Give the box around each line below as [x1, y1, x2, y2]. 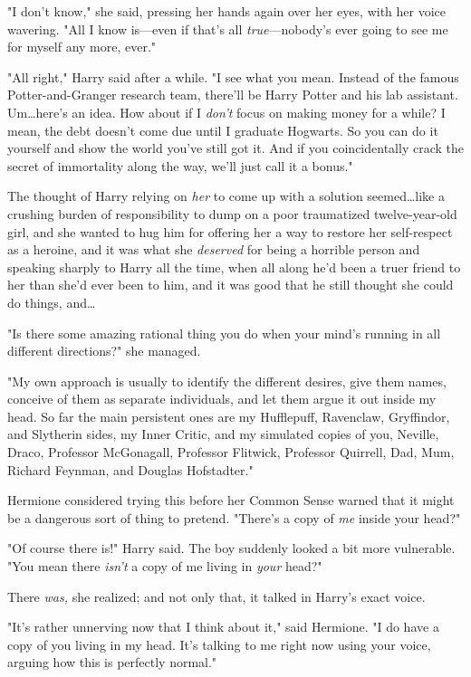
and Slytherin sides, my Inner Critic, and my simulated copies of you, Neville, [7, 424, 439, 443]
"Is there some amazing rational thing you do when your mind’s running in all [7, 323, 441, 342]
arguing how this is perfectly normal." [7, 653, 217, 672]
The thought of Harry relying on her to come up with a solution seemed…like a [7, 186, 445, 205]
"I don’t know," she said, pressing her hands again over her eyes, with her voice [7, 2, 446, 20]
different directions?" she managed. [7, 341, 201, 360]
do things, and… [7, 292, 96, 311]
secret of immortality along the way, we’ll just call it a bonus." [7, 156, 353, 175]
